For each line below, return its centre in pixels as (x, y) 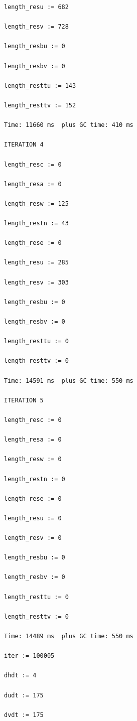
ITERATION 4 (24, 145)
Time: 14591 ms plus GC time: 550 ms (69, 381)
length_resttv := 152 (40, 105)
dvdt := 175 (24, 715)
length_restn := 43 (36, 224)
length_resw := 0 (33, 459)
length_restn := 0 (35, 479)
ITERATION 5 (24, 400)
